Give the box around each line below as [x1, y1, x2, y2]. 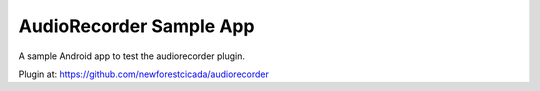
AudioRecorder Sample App [18, 15, 255, 37]
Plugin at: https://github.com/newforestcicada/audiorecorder [18, 68, 269, 80]
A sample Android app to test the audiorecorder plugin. [18, 50, 245, 62]
